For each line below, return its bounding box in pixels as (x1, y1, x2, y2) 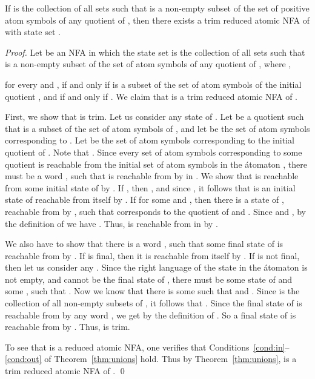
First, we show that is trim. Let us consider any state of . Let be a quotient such (5, 110, 304, 123)
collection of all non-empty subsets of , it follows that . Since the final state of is (5, 297, 302, 309)
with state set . (5, 25, 61, 38)
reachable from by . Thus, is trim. (5, 320, 130, 333)
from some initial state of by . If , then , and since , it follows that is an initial (5, 181, 296, 194)
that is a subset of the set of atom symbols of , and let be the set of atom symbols (5, 122, 310, 134)
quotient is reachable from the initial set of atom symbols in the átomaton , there (5, 157, 307, 170)
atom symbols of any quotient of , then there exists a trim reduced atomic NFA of (5, 13, 310, 26)
